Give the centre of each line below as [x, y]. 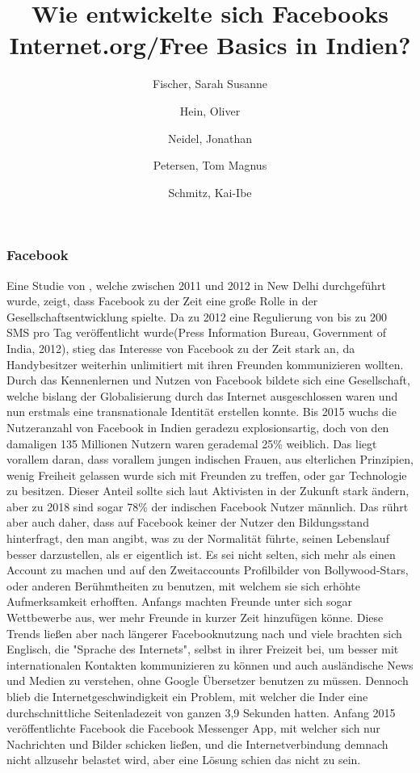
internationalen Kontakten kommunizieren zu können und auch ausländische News [210, 664]
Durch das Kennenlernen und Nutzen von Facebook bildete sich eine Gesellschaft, [208, 380]
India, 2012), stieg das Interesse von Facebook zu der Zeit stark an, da [181, 348]
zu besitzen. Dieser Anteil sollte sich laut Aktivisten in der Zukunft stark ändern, [208, 491]
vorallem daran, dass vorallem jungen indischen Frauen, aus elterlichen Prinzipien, [210, 459]
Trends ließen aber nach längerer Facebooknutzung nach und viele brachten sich [204, 633]
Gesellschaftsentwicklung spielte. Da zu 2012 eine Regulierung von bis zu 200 [197, 316]
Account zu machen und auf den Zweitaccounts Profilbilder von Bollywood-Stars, [208, 570]
